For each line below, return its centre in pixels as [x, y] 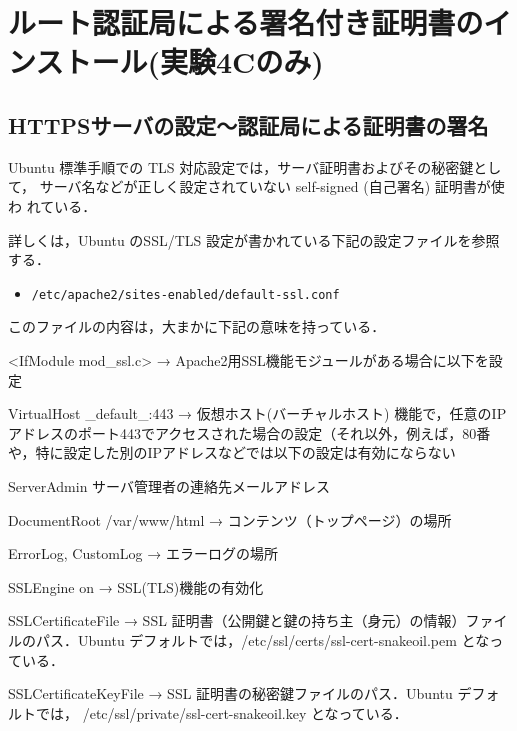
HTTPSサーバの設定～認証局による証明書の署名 [248, 124]
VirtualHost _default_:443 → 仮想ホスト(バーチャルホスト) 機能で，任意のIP [257, 413]
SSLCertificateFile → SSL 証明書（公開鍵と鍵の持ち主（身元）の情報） [237, 620]
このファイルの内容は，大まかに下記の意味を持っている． [197, 326]
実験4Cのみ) [241, 61]
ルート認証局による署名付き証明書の [246, 22]
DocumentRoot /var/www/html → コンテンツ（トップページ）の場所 [230, 519]
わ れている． [52, 205]
